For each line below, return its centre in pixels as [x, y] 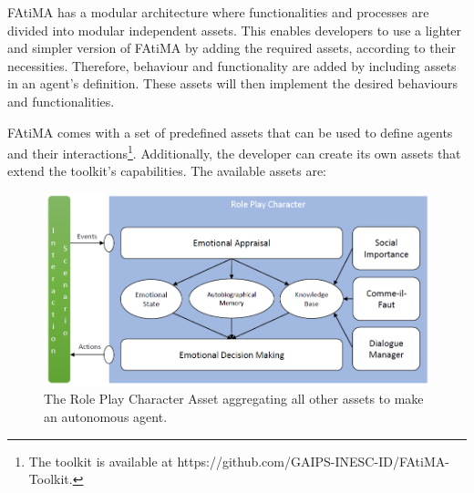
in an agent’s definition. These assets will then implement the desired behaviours [233, 83]
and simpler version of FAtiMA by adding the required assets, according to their [232, 48]
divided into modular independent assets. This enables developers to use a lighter [235, 30]
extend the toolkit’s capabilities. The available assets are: [167, 171]
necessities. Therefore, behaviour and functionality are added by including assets [232, 65]
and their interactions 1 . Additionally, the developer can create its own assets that [234, 152]
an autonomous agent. [106, 416]
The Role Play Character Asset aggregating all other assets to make [234, 399]
